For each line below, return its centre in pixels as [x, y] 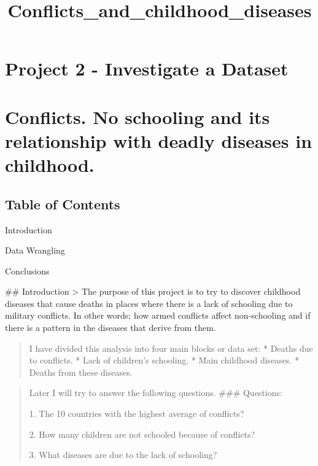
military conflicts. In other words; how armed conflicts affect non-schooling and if [158, 315]
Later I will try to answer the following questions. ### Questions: [156, 393]
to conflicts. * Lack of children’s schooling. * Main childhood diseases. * [164, 360]
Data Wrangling [35, 250]
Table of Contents [63, 204]
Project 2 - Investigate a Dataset [147, 68]
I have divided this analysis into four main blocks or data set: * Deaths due [171, 348]
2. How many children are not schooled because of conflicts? [142, 434]
